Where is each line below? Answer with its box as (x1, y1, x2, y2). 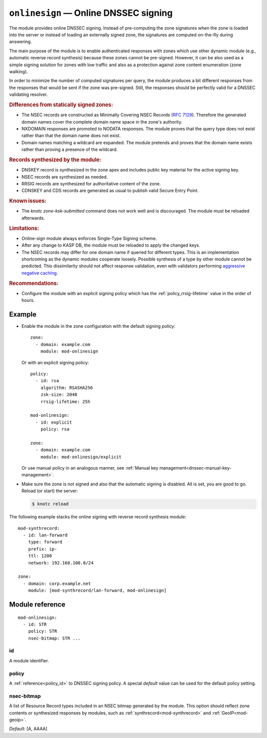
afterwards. (21, 215, 45, 221)
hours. (21, 297, 35, 304)
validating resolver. (9, 91, 48, 97)
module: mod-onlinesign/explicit (40, 454, 122, 460)
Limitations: (9, 225, 40, 232)
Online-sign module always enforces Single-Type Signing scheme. (21, 235, 157, 241)
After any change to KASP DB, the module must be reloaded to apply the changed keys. (21, 242, 200, 248)
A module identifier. (9, 657, 49, 663)
